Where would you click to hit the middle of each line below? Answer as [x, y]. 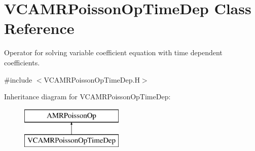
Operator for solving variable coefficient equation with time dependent [113, 52]
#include [18, 79]
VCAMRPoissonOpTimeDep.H [92, 79]
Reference [39, 28]
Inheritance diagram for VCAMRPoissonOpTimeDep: [87, 97]
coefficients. [22, 62]
